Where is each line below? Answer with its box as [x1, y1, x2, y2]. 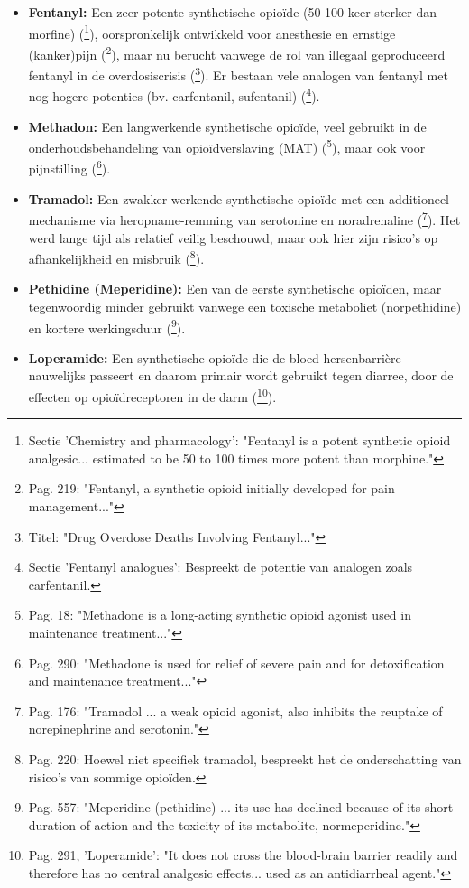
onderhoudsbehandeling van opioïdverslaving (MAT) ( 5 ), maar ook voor [28, 136, 426, 156]
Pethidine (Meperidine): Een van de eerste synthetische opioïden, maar [28, 279, 442, 298]
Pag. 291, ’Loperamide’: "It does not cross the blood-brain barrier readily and [28, 846, 458, 865]
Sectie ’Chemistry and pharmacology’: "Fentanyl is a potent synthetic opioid [28, 431, 451, 450]
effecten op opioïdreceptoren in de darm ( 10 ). [28, 385, 277, 406]
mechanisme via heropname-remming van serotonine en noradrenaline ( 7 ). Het [28, 208, 461, 229]
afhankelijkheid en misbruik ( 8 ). [28, 247, 205, 267]
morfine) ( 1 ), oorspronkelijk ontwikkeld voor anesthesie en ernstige [28, 21, 396, 42]
